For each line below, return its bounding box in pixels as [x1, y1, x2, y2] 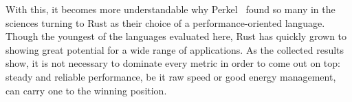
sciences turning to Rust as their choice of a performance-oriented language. [5, 15, 325, 30]
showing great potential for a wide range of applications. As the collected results [5, 42, 344, 57]
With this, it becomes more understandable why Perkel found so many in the [5, 2, 335, 16]
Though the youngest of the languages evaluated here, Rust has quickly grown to [5, 29, 347, 43]
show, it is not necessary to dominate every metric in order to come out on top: [5, 56, 340, 70]
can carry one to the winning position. [5, 83, 167, 97]
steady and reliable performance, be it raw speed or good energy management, [5, 69, 336, 83]
